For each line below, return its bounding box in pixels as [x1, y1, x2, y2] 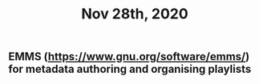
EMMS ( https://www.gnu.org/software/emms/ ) [8, 50, 250, 64]
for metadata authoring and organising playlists [8, 62, 252, 76]
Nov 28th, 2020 [81, 5, 188, 23]
